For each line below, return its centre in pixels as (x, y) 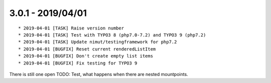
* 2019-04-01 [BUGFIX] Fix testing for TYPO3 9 (78, 63)
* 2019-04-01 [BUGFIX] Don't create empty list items (86, 56)
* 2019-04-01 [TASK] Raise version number (71, 28)
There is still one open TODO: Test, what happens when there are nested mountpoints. (99, 74)
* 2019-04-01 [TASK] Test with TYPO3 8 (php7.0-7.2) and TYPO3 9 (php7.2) (112, 35)
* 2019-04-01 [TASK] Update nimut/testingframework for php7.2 (98, 42)
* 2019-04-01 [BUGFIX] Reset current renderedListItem (87, 49)
